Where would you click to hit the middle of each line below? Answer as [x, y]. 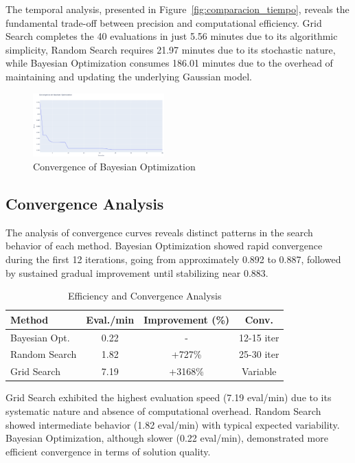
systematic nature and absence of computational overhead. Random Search [163, 410]
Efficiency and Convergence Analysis [145, 296]
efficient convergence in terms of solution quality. [108, 451]
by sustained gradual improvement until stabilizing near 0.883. [137, 272]
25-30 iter [259, 354]
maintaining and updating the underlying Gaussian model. [129, 76]
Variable [259, 371]
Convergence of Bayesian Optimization [114, 166]
